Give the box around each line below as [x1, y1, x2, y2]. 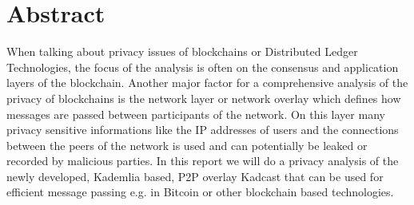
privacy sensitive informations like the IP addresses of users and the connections [6, 121, 399, 138]
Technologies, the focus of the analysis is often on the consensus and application [6, 58, 399, 75]
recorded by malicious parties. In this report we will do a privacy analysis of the [6, 152, 399, 169]
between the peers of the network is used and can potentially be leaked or [6, 136, 368, 153]
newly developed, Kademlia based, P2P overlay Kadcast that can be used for [6, 168, 384, 184]
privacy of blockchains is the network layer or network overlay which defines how [6, 89, 401, 106]
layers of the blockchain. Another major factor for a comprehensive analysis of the [6, 74, 408, 91]
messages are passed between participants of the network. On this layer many [6, 105, 385, 122]
